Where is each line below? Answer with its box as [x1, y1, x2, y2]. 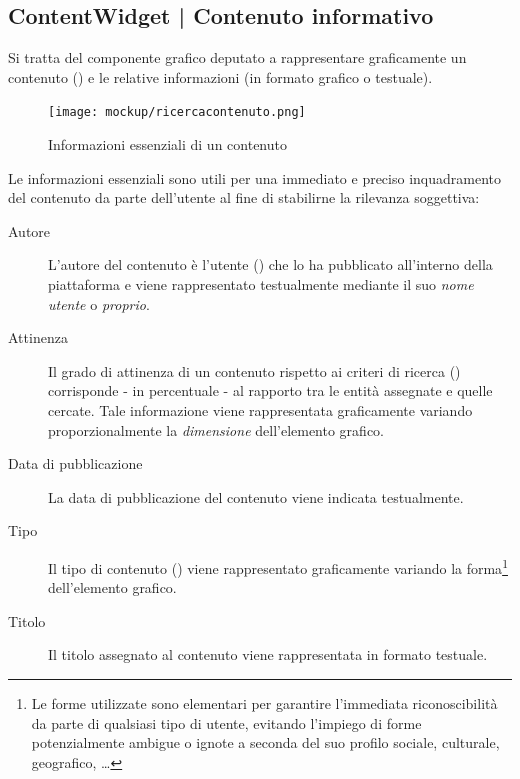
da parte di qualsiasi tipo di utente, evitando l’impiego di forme [31, 712, 422, 733]
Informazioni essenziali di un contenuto [48, 134, 287, 155]
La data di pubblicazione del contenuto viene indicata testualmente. [48, 486, 464, 507]
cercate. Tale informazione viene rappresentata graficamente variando [48, 399, 473, 420]
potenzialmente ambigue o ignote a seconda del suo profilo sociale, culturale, [31, 732, 500, 753]
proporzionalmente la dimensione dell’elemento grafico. [48, 419, 384, 440]
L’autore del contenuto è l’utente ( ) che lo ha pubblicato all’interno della [48, 254, 493, 275]
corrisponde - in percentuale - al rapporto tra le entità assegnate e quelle [48, 380, 493, 401]
